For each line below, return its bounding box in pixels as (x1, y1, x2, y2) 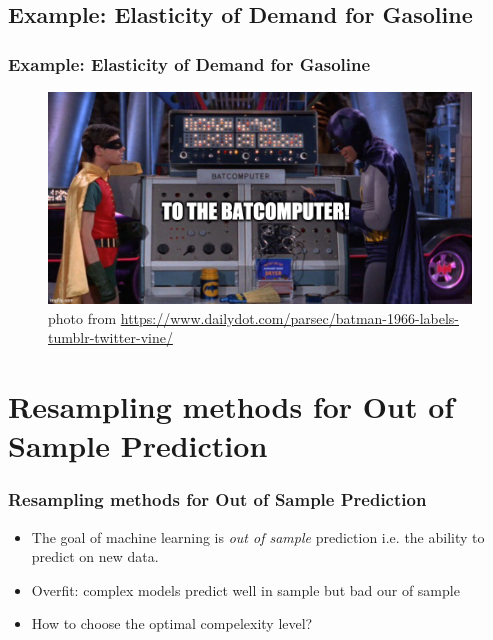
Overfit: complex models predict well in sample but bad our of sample (31, 579, 460, 600)
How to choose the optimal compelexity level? (31, 613, 313, 634)
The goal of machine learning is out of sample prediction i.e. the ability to (31, 526, 485, 547)
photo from (48, 307, 117, 328)
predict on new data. (31, 546, 159, 567)
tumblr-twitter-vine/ (48, 327, 173, 348)
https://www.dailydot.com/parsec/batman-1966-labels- (120, 307, 460, 328)
